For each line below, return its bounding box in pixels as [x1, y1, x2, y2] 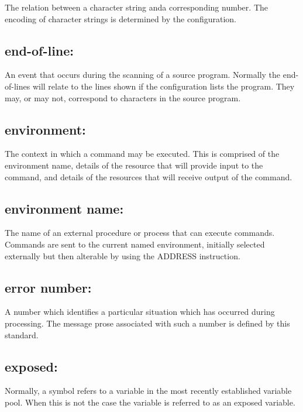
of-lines [5, 80, 30, 92]
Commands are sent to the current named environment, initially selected [5, 238, 265, 250]
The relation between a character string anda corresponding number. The [5, 1, 268, 13]
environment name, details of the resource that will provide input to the [5, 159, 263, 171]
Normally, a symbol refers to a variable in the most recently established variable [5, 384, 292, 397]
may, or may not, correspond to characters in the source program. [5, 91, 241, 104]
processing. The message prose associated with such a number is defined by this [5, 317, 290, 329]
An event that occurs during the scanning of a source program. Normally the [5, 68, 281, 81]
